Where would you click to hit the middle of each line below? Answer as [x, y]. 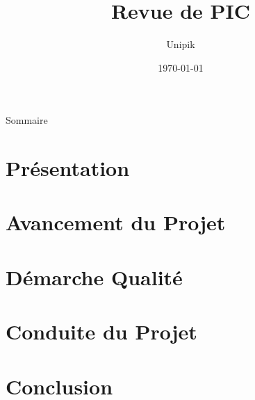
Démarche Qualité [94, 277]
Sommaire [27, 120]
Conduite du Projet [101, 331]
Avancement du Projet [116, 222]
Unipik [181, 44]
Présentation [68, 168]
